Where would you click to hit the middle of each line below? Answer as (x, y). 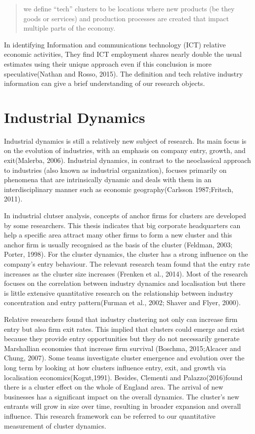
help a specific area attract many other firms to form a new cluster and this (118, 235)
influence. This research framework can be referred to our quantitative (110, 415)
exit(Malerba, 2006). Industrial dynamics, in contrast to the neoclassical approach (127, 160)
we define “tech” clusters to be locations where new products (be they (129, 8)
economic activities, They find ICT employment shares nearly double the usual (123, 54)
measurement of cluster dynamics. (55, 425)
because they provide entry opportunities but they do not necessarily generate (122, 338)
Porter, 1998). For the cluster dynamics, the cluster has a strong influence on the (126, 254)
